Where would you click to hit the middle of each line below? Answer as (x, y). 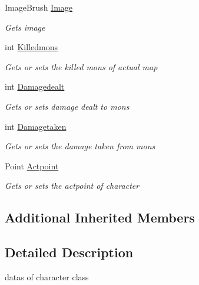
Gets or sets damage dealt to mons (67, 106)
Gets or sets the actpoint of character (72, 186)
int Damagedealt (35, 86)
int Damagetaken (36, 126)
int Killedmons (31, 47)
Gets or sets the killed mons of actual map (81, 66)
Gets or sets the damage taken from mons (80, 146)
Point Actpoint (32, 166)
